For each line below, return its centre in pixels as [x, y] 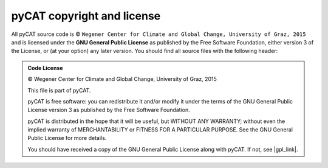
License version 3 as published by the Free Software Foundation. [109, 110]
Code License [45, 68]
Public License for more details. [67, 138]
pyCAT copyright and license [86, 16]
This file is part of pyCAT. [59, 90]
